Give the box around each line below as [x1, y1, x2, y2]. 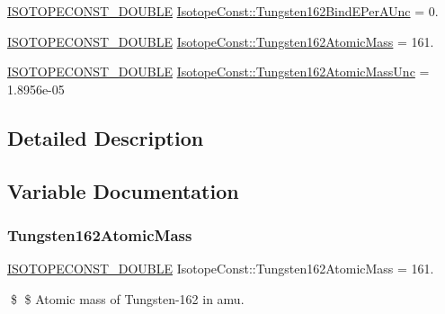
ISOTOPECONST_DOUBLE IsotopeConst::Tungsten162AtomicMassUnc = [7, 62, 430, 81]
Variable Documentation [7, 176, 239, 204]
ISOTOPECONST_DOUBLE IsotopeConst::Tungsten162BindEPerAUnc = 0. [7, 2, 439, 20]
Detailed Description [7, 123, 204, 151]
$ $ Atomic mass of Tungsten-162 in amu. [10, 289, 245, 308]
